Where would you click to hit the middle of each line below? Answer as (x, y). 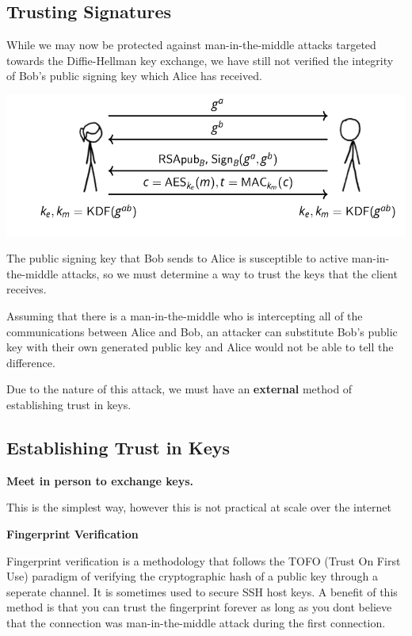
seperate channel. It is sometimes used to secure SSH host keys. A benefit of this (202, 591)
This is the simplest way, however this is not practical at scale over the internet (199, 507)
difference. (31, 362)
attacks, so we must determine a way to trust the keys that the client (229, 273)
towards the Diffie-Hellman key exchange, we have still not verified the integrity (200, 60)
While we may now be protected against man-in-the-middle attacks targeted (191, 45)
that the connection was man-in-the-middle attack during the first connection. (196, 622)
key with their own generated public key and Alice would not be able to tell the (200, 347)
